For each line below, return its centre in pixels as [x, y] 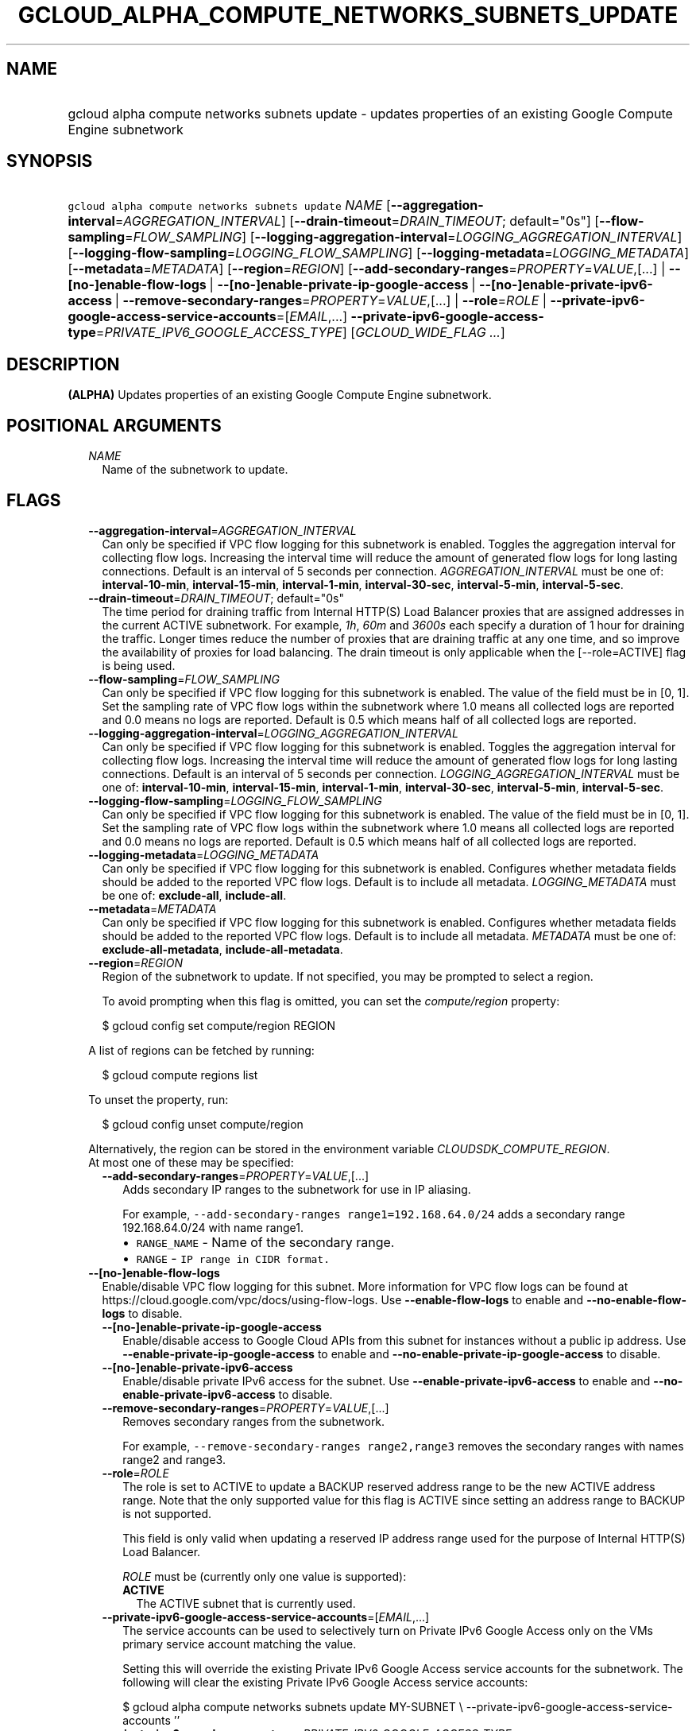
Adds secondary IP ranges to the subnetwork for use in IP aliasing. [297, 1189]
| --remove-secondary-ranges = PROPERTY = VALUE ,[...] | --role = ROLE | [331, 301]
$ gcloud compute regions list [180, 1075]
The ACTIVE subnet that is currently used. [246, 1603]
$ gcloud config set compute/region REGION [219, 1025]
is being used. [139, 665]
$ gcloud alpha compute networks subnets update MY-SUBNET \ [293, 1706]
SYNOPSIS [50, 161]
